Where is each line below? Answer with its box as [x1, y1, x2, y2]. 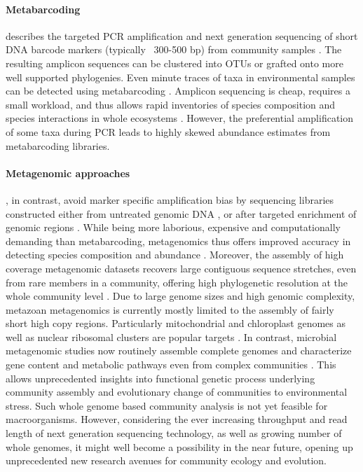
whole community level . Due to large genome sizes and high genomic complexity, [6, 289, 355, 303]
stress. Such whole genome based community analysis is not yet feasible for [6, 398, 328, 412]
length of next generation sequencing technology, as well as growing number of [6, 426, 342, 440]
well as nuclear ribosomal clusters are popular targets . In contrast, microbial [6, 329, 337, 344]
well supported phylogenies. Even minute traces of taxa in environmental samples [6, 69, 355, 84]
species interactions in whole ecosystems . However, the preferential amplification [6, 111, 354, 125]
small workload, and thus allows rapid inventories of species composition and [6, 97, 336, 111]
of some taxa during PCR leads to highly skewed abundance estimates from [6, 124, 331, 139]
